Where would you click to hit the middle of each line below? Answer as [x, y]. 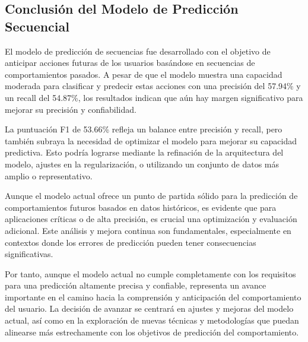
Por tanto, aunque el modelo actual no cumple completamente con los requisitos [150, 273]
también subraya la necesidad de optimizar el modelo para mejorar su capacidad [151, 140]
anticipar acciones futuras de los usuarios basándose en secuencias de [130, 63]
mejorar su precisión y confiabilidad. [71, 109]
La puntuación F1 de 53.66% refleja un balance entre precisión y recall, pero [144, 129]
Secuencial [37, 26]
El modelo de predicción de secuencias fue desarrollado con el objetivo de [138, 51]
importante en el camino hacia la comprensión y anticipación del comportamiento [153, 297]
